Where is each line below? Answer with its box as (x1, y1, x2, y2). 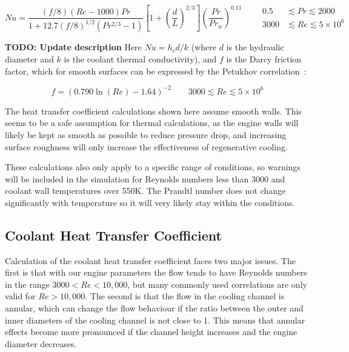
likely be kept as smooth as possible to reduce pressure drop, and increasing (5, 128, 287, 141)
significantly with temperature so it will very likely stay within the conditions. (5, 196, 295, 208)
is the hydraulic (226, 41, 284, 53)
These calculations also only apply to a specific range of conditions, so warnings (5, 161, 301, 173)
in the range (5, 277, 50, 290)
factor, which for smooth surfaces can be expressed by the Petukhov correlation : (5, 64, 307, 77)
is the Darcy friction (226, 53, 302, 65)
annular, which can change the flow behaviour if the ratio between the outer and (5, 302, 304, 314)
